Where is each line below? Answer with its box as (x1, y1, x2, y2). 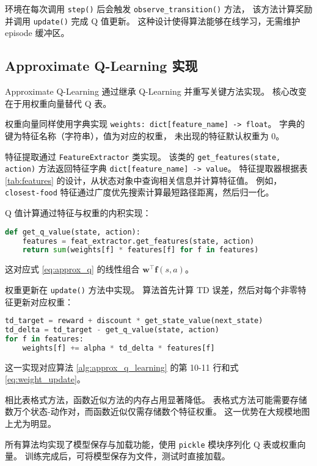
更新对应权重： (13, 295, 73, 308)
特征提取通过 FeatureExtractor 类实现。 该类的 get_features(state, (5, 150, 281, 162)
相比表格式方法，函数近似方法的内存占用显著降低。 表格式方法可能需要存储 (5, 393, 307, 406)
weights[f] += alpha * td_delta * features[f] (22, 343, 215, 352)
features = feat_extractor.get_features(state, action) (22, 236, 255, 246)
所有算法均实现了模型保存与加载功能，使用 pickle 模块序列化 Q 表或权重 (5, 437, 297, 450)
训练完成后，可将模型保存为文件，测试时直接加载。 (24, 450, 230, 462)
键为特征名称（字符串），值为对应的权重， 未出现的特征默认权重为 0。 (5, 129, 285, 142)
